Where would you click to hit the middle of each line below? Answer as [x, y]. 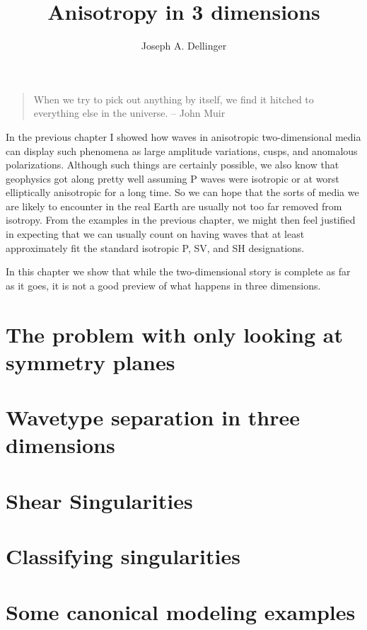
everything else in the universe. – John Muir [129, 113]
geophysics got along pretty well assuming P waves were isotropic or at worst [173, 178]
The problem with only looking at [174, 334]
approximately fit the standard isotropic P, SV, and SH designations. [155, 247]
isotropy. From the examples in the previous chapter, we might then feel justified [181, 220]
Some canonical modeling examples [181, 611]
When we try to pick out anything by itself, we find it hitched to [174, 99]
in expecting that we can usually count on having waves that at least [155, 234]
